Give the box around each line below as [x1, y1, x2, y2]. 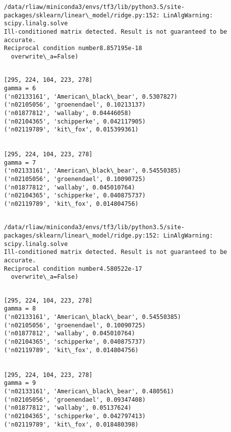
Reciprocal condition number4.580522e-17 [4, 265, 142, 272]
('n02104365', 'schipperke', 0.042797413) [4, 412, 146, 420]
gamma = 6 [4, 84, 36, 92]
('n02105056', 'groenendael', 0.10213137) [4, 101, 146, 109]
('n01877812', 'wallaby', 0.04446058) [4, 109, 132, 117]
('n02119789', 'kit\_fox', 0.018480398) [4, 421, 139, 428]
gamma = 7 [4, 159, 36, 166]
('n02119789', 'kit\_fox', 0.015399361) [4, 126, 139, 133]
